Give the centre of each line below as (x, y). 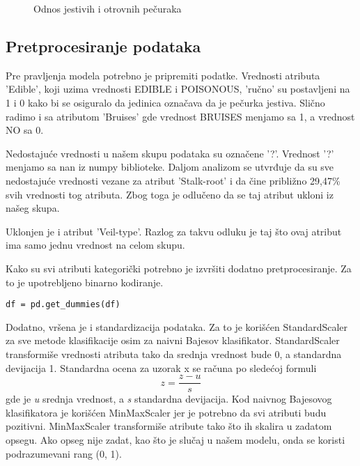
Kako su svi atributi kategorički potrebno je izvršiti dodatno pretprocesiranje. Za (179, 268)
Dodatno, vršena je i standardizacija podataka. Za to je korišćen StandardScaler (177, 326)
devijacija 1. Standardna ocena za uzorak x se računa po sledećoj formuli (161, 367)
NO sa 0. (25, 130)
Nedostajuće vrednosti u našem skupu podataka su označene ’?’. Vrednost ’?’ (170, 153)
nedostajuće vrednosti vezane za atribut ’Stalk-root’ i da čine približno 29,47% (173, 180)
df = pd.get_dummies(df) (63, 305)
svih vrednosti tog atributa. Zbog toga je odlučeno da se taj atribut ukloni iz (170, 194)
